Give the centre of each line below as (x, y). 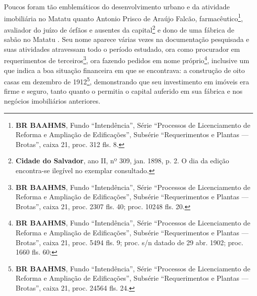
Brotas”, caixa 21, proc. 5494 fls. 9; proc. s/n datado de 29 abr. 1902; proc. (129, 242)
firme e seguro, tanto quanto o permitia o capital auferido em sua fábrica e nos (123, 91)
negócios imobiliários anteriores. (52, 100)
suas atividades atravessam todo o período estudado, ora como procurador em (122, 49)
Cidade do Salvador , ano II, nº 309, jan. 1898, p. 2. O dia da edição (122, 161)
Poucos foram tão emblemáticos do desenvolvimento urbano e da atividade (117, 6)
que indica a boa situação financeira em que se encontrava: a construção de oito (125, 70)
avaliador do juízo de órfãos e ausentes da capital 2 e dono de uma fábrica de (119, 29)
